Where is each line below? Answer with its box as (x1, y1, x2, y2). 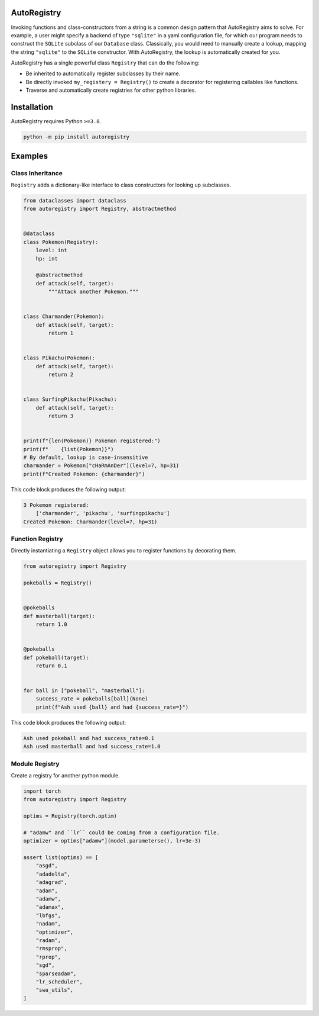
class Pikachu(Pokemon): (23, 355, 96, 361)
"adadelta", (35, 870, 71, 877)
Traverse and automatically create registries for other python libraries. (25, 86, 196, 94)
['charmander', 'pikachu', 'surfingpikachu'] (35, 510, 170, 517)
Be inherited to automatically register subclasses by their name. (25, 70, 181, 77)
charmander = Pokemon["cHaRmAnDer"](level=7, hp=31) (23, 462, 180, 469)
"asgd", (35, 862, 58, 869)
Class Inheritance (11, 169, 63, 177)
